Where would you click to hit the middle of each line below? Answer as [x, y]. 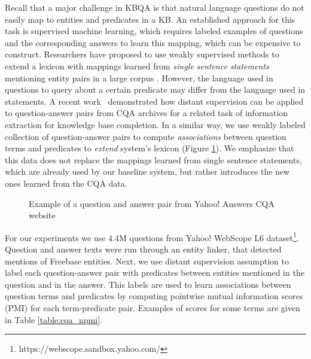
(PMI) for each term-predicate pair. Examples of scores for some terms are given [153, 307]
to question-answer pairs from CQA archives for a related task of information [147, 113]
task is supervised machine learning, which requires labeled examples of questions [154, 31]
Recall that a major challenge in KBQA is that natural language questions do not [155, 7]
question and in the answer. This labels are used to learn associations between [148, 284]
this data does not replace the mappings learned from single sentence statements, [153, 159]
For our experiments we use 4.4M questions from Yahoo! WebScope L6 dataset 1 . [152, 236]
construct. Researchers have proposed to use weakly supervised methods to [142, 54]
